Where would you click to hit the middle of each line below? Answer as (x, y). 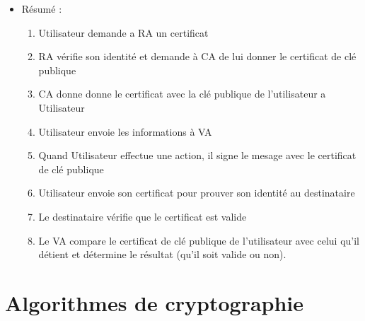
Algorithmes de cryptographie (155, 302)
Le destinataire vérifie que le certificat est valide (143, 216)
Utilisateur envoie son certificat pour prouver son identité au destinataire (197, 193)
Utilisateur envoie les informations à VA (125, 131)
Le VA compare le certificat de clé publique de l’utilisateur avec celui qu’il (199, 240)
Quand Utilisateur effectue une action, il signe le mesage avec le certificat (197, 155)
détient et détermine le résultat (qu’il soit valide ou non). (162, 254)
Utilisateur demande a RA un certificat (123, 32)
